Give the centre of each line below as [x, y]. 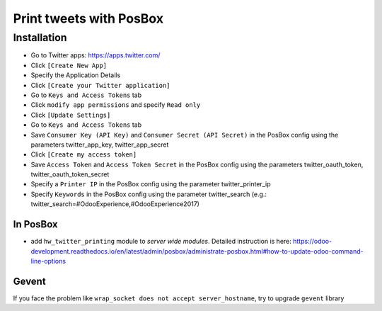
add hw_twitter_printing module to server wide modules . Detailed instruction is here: [161, 242]
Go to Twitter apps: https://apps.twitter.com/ [95, 55]
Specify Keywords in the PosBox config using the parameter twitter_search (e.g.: [149, 194]
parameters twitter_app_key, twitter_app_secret [100, 145]
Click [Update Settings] [71, 115]
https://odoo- [312, 242]
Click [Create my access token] [84, 154]
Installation [40, 38]
